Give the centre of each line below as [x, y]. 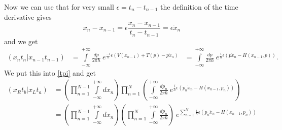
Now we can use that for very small [59, 7]
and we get [21, 41]
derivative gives [28, 17]
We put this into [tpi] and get [50, 72]
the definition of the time [199, 7]
